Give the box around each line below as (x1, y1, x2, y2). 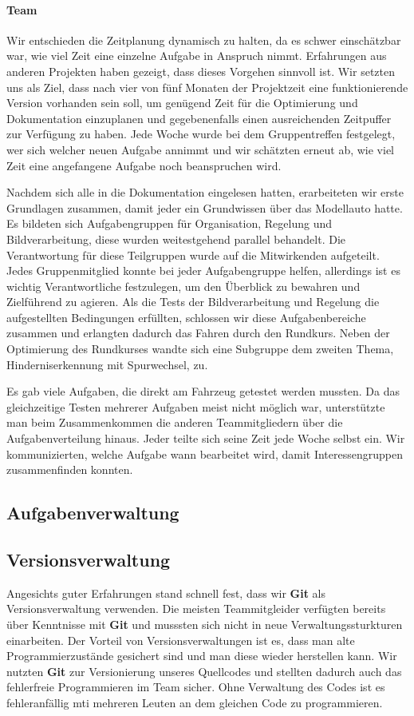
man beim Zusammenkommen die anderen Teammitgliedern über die (6, 414, 343, 431)
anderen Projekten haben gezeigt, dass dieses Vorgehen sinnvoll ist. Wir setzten (6, 62, 395, 79)
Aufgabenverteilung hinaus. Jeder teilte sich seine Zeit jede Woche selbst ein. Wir (6, 430, 405, 447)
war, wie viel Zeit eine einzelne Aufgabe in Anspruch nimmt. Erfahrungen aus (6, 47, 387, 64)
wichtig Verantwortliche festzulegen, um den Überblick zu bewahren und (6, 277, 361, 294)
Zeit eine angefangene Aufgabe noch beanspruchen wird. (6, 157, 282, 173)
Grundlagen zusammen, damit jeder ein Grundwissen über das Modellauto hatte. (6, 199, 403, 216)
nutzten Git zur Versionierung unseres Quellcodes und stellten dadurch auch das (6, 662, 402, 679)
